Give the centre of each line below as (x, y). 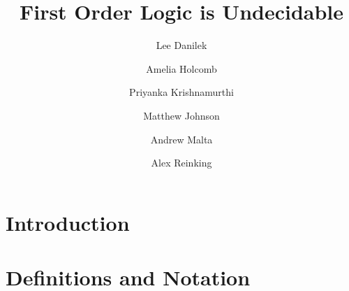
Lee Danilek (181, 45)
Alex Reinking (181, 163)
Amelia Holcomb (181, 68)
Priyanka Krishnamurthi (181, 92)
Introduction (68, 222)
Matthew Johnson (181, 115)
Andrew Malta (181, 139)
